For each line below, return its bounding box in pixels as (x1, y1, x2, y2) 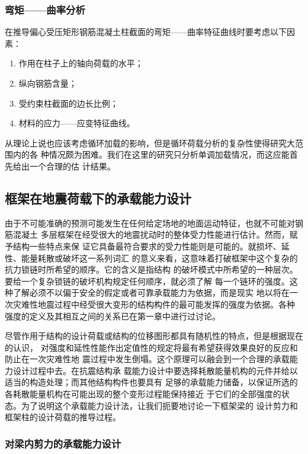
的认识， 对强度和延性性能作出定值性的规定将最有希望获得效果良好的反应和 (5, 341, 298, 353)
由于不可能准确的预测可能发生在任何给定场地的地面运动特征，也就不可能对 (5, 216, 295, 229)
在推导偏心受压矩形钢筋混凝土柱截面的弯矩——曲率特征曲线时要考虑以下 (5, 25, 287, 38)
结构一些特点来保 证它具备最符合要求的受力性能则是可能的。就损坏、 (12, 239, 281, 252)
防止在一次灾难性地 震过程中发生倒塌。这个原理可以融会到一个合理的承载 (5, 353, 290, 365)
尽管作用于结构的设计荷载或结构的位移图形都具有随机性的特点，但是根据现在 (5, 330, 303, 342)
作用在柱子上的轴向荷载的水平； (18, 57, 143, 69)
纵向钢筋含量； (18, 77, 77, 89)
